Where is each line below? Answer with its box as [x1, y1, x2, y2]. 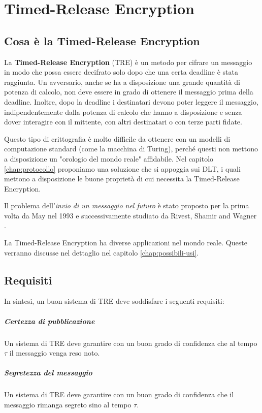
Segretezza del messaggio [4, 367, 92, 378]
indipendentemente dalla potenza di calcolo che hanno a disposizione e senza [4, 106, 242, 117]
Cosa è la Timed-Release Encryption [4, 33, 200, 48]
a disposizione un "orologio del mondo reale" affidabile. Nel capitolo [4, 153, 214, 164]
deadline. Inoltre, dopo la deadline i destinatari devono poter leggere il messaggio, [4, 96, 258, 107]
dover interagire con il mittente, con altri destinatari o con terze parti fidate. [4, 116, 242, 127]
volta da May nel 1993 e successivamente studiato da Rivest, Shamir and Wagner [4, 210, 257, 220]
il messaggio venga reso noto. [9, 347, 100, 358]
